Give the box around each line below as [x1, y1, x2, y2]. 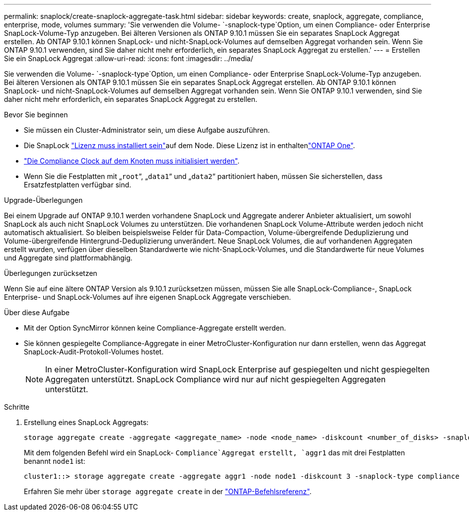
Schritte [4, 403, 30, 411]
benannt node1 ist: [24, 457, 85, 465]
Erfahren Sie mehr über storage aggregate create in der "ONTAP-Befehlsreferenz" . [24, 487, 312, 496]
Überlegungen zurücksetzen [4, 269, 97, 277]
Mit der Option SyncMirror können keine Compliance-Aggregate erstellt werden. [24, 324, 286, 332]
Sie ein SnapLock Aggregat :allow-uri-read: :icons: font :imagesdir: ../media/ [4, 54, 253, 63]
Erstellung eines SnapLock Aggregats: [24, 418, 149, 427]
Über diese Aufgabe [4, 308, 70, 317]
